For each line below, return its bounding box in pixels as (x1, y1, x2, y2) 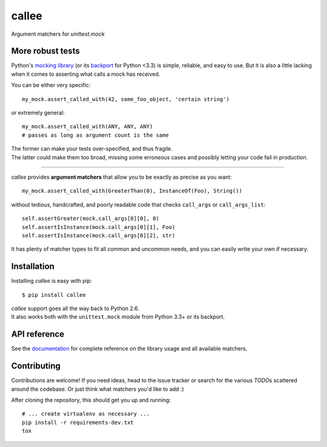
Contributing (11, 361, 61, 371)
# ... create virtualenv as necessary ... (22, 411, 150, 417)
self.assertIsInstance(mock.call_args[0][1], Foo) (22, 223, 176, 230)
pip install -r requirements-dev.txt (22, 419, 134, 426)
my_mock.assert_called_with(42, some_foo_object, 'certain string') (22, 96, 230, 102)
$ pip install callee (22, 291, 86, 298)
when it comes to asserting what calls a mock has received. (11, 70, 160, 78)
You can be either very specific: (11, 82, 91, 89)
